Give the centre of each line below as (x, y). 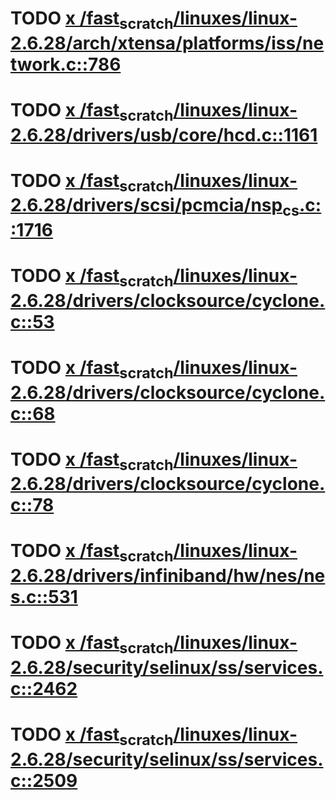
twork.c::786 (66, 64)
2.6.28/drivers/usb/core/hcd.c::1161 (164, 134)
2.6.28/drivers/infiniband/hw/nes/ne (168, 576)
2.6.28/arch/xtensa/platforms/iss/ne (167, 43)
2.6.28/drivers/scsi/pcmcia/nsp (146, 205)
